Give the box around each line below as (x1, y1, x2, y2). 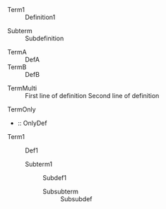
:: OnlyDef (17, 119, 47, 127)
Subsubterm (42, 187, 79, 196)
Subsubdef (60, 195, 93, 203)
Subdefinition (25, 34, 64, 42)
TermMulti (7, 84, 37, 92)
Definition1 (25, 13, 56, 21)
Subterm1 (25, 160, 53, 168)
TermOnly (7, 105, 37, 114)
